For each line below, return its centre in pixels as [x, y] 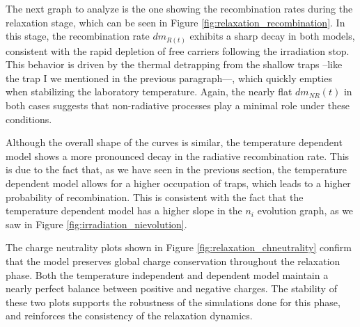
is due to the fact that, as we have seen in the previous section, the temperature [177, 169]
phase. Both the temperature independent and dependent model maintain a [167, 274]
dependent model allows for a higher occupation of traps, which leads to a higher [178, 183]
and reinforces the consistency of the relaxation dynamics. [129, 316]
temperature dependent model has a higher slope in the [124, 210]
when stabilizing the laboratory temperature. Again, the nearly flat [149, 91]
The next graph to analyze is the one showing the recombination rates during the [179, 8]
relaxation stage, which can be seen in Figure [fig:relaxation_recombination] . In [175, 22]
